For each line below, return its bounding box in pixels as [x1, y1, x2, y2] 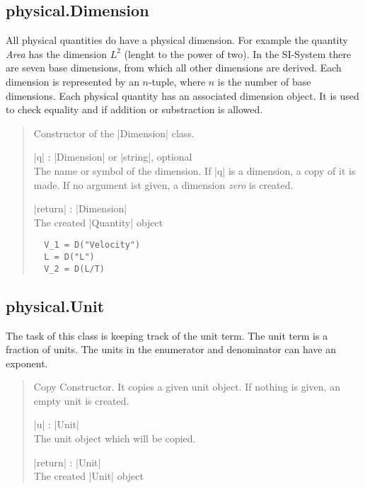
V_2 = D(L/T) [44, 263, 105, 274]
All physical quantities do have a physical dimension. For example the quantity [6, 33, 348, 47]
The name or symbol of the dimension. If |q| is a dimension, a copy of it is [33, 163, 356, 178]
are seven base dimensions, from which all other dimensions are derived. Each [6, 60, 342, 75]
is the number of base [217, 74, 311, 88]
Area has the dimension [6, 46, 108, 61]
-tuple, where [148, 74, 206, 88]
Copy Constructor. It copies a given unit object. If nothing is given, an [33, 379, 340, 394]
